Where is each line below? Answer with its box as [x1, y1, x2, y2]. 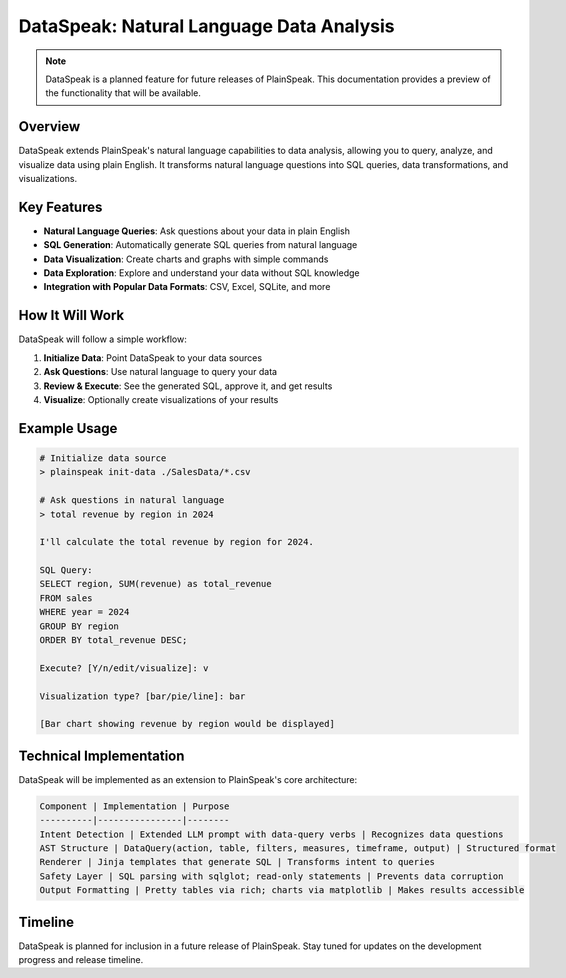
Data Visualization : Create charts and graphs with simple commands [43, 253, 329, 265]
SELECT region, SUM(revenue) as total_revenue [39, 578, 272, 590]
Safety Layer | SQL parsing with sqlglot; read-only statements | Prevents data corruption [39, 870, 504, 882]
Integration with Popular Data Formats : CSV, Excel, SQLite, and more [43, 281, 331, 293]
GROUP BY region [39, 620, 120, 632]
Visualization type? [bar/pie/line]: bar [39, 690, 246, 702]
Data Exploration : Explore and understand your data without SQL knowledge [43, 267, 360, 279]
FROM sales [39, 592, 93, 604]
